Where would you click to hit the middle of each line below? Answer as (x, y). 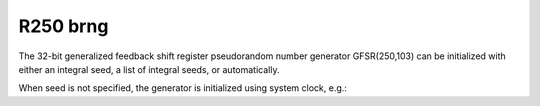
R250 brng (63, 26)
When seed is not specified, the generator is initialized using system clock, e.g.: (182, 88)
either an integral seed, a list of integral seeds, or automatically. (149, 69)
